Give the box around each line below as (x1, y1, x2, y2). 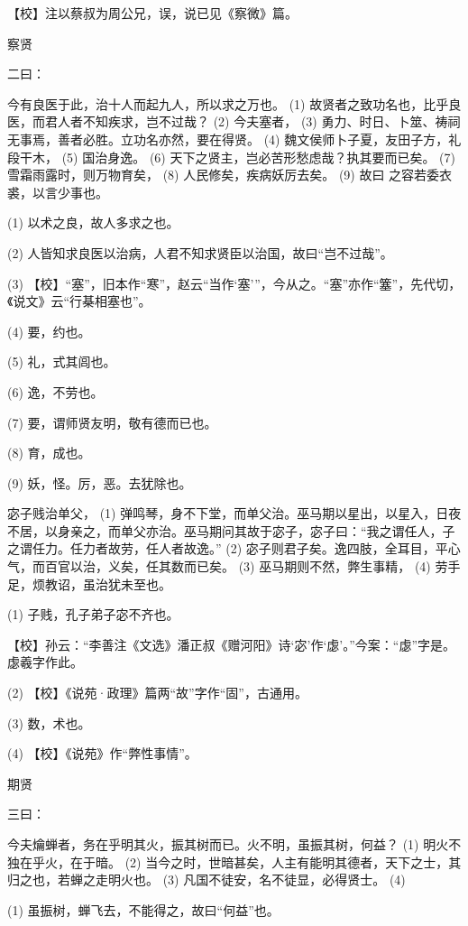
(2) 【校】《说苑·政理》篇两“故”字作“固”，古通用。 (7, 683, 307, 702)
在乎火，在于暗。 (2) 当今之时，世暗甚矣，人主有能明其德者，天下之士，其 (19, 852, 462, 871)
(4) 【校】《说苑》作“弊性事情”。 (7, 744, 197, 763)
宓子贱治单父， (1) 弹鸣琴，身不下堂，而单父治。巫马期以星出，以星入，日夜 (7, 504, 462, 523)
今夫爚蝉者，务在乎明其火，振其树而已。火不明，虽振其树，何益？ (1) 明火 (7, 835, 449, 853)
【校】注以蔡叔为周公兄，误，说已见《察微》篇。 (7, 4, 298, 22)
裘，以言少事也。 (7, 182, 108, 201)
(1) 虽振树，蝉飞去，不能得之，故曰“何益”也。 (7, 900, 280, 919)
